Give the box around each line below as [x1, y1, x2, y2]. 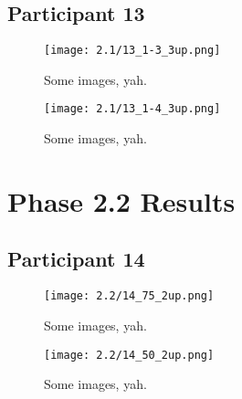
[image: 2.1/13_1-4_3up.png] [44, 102, 221, 116]
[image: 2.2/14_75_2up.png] [44, 289, 215, 303]
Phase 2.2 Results [7, 182, 236, 219]
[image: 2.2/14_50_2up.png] [44, 348, 215, 362]
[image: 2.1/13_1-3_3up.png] [44, 44, 221, 58]
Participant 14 [7, 245, 145, 273]
